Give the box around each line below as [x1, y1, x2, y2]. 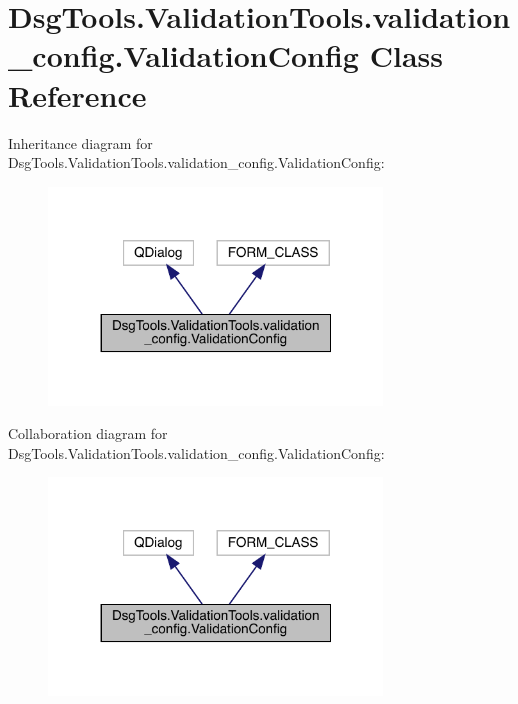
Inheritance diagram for [8, 132, 153, 153]
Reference [8, 74, 147, 115]
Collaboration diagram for [8, 423, 168, 444]
